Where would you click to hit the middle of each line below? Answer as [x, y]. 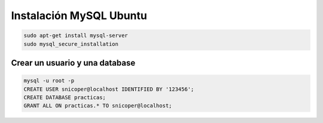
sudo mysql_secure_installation [71, 44]
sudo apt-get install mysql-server [76, 36]
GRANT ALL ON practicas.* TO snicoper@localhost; [98, 106]
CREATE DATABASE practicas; [65, 97]
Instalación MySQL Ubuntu [79, 16]
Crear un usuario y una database [73, 63]
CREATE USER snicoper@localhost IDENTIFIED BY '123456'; [109, 89]
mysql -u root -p [49, 81]
